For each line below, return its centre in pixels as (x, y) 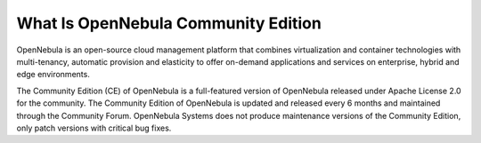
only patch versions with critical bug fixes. (94, 128)
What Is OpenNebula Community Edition (169, 23)
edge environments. (53, 75)
